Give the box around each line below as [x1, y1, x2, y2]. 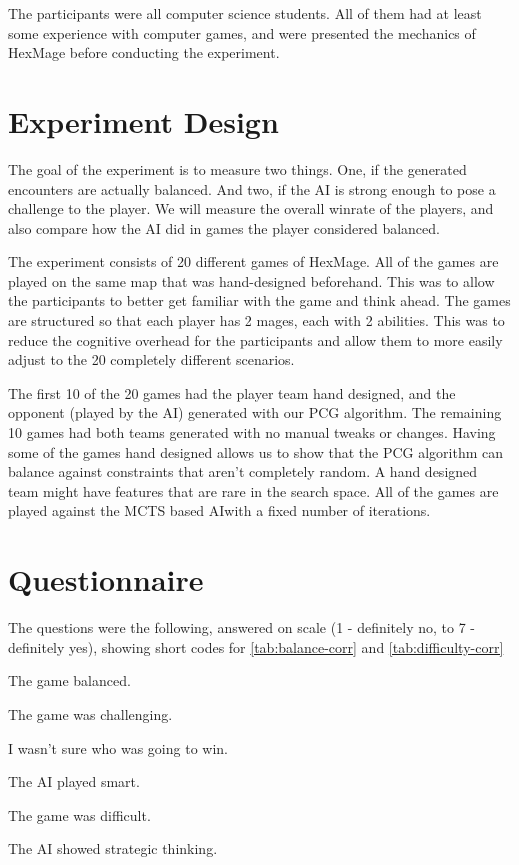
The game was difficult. [8, 804, 151, 825]
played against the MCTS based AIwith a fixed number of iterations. [8, 500, 431, 521]
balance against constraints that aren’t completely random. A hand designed [8, 461, 478, 482]
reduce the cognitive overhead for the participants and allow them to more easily [8, 329, 503, 350]
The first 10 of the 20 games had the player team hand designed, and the [8, 382, 456, 403]
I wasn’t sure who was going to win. [8, 737, 228, 758]
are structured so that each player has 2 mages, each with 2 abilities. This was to [8, 310, 505, 331]
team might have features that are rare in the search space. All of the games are [8, 480, 499, 501]
